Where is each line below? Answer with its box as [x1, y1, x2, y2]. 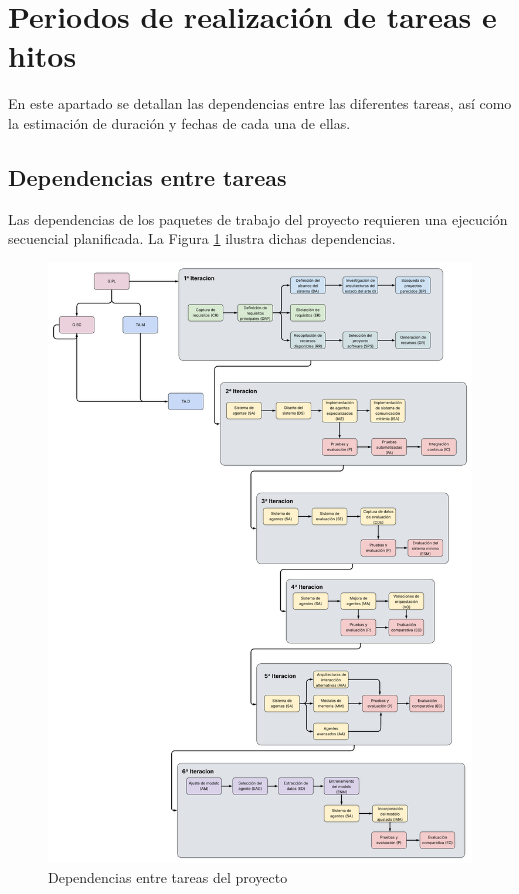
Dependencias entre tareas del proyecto [48, 867, 288, 887]
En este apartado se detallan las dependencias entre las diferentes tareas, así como [8, 93, 512, 114]
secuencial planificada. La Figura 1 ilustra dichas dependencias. [8, 228, 396, 249]
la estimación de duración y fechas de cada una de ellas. [8, 112, 351, 133]
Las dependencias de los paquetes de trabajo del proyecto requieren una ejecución [8, 208, 508, 229]
